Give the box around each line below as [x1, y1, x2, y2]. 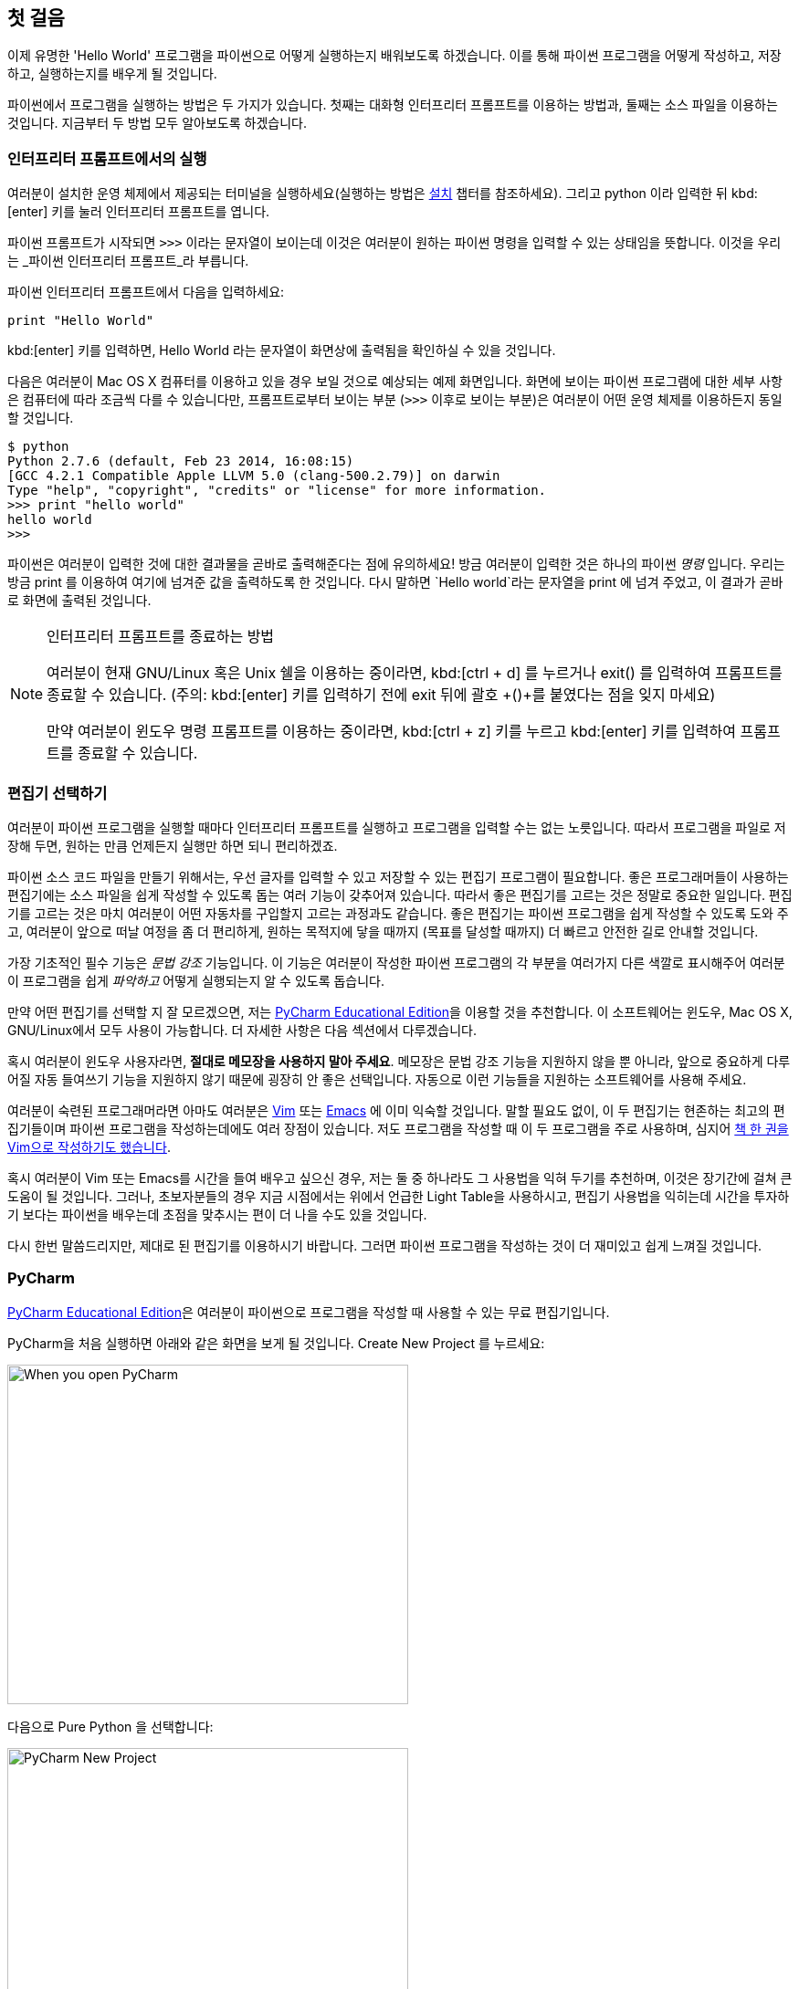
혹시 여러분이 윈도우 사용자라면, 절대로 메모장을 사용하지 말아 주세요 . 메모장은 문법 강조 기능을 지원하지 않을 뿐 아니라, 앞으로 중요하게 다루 [7, 1052, 791, 1069]
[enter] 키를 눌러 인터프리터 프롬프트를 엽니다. [7, 204, 270, 220]
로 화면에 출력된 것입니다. [7, 592, 152, 609]
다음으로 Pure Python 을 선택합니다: [7, 1718, 214, 1734]
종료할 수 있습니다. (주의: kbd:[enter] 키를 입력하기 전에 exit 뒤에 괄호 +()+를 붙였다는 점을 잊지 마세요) [47, 686, 716, 705]
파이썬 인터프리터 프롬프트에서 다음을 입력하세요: [7, 284, 285, 300]
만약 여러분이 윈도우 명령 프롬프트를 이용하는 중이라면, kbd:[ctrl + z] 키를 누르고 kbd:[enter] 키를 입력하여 [47, 722, 736, 741]
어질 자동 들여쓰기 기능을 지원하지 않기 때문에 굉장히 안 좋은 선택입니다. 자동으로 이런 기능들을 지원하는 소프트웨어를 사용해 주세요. [7, 1071, 747, 1087]
